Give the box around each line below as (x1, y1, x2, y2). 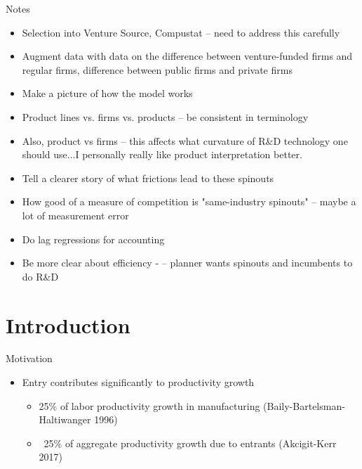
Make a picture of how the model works (22, 86, 193, 101)
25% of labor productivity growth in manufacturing (39, 398, 260, 413)
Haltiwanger (39, 412, 91, 427)
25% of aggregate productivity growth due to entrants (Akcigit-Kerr (43, 435, 337, 450)
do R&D (22, 269, 59, 283)
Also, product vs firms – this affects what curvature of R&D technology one (22, 133, 348, 148)
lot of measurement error (22, 207, 129, 222)
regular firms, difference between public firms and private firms (22, 62, 293, 77)
